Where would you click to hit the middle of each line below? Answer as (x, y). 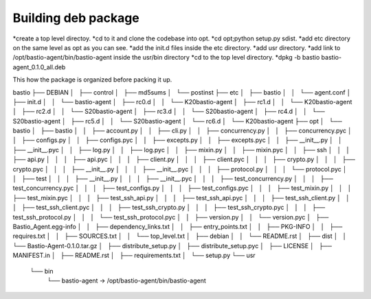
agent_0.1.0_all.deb (39, 67)
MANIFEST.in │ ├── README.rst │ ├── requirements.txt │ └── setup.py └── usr (134, 255)
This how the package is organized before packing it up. (92, 80)
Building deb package (76, 18)
